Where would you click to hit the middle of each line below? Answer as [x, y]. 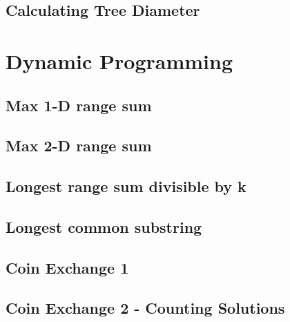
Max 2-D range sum [79, 145]
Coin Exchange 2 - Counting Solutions [145, 308]
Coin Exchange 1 [67, 267]
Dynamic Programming [119, 60]
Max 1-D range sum [79, 105]
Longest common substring [104, 226]
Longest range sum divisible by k [126, 186]
